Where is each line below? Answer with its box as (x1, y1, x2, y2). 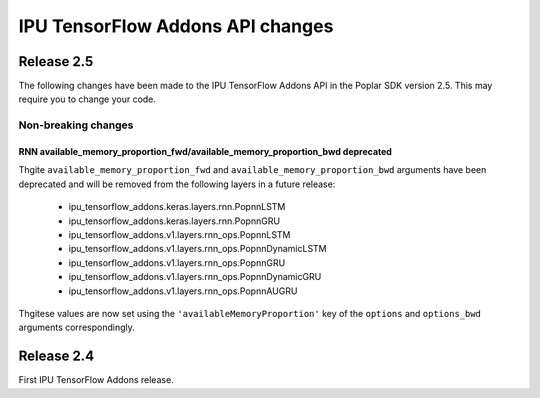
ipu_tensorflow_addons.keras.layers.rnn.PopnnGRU (68, 215, 280, 227)
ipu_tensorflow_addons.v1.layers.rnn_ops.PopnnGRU (68, 256, 286, 269)
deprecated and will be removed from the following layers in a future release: (18, 178, 336, 190)
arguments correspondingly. (18, 321, 135, 334)
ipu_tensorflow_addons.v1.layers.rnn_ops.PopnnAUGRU (68, 285, 298, 297)
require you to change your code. (18, 93, 157, 105)
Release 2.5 (18, 53, 94, 70)
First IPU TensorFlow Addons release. (18, 374, 174, 386)
